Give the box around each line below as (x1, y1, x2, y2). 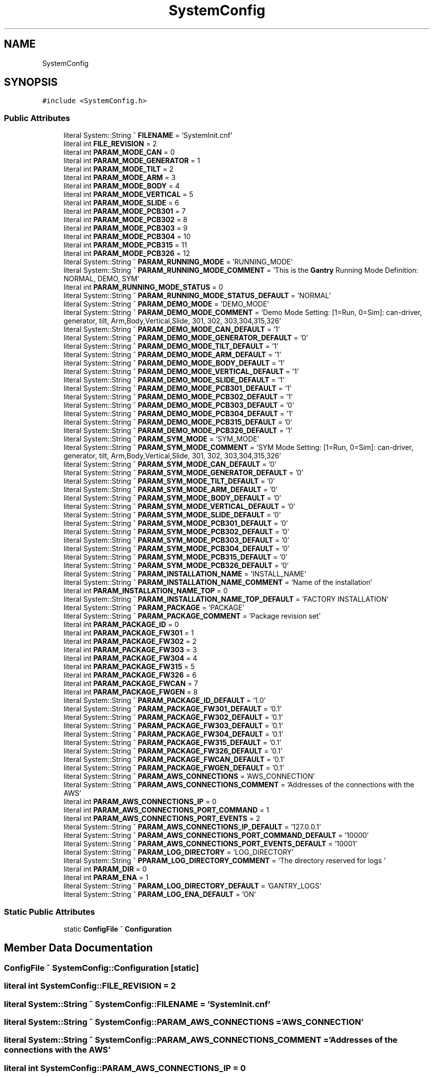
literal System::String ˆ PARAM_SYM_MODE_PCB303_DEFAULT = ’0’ (63, 536, 289, 545)
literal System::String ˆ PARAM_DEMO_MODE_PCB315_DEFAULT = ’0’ (63, 418, 292, 427)
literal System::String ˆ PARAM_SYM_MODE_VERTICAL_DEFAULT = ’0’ (63, 502, 295, 511)
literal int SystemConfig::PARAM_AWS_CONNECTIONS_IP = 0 (4, 1063, 246, 1073)
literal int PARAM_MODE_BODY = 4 (63, 182, 180, 190)
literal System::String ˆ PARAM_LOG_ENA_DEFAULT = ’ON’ (63, 890, 256, 899)
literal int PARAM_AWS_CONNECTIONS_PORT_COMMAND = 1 (63, 806, 269, 815)
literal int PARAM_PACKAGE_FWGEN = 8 (63, 688, 198, 697)
